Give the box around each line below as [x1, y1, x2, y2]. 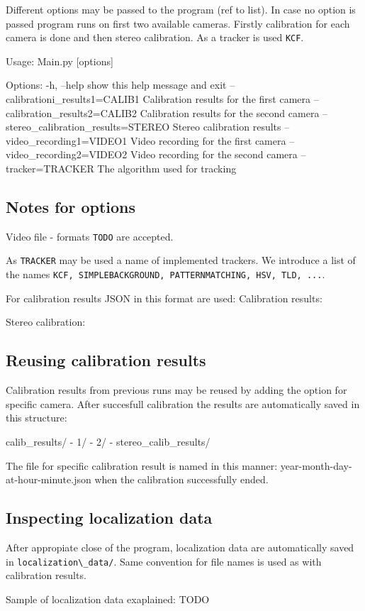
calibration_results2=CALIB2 [6, 105, 137, 120]
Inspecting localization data [6, 507, 213, 529]
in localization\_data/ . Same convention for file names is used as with [6, 554, 322, 568]
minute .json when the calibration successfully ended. [40, 472, 269, 487]
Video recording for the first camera [130, 133, 286, 148]
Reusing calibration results [6, 349, 206, 371]
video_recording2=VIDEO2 [6, 147, 128, 162]
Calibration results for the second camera [140, 105, 320, 120]
